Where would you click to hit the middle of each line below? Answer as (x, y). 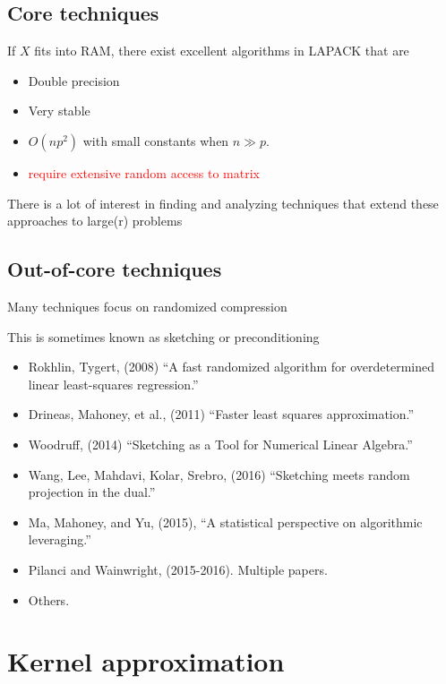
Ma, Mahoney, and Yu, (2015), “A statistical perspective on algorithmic (225, 522)
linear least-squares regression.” (113, 384)
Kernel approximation (146, 661)
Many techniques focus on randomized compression (147, 306)
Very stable (59, 111)
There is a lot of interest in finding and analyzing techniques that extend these (223, 203)
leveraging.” (60, 539)
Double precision (74, 80)
